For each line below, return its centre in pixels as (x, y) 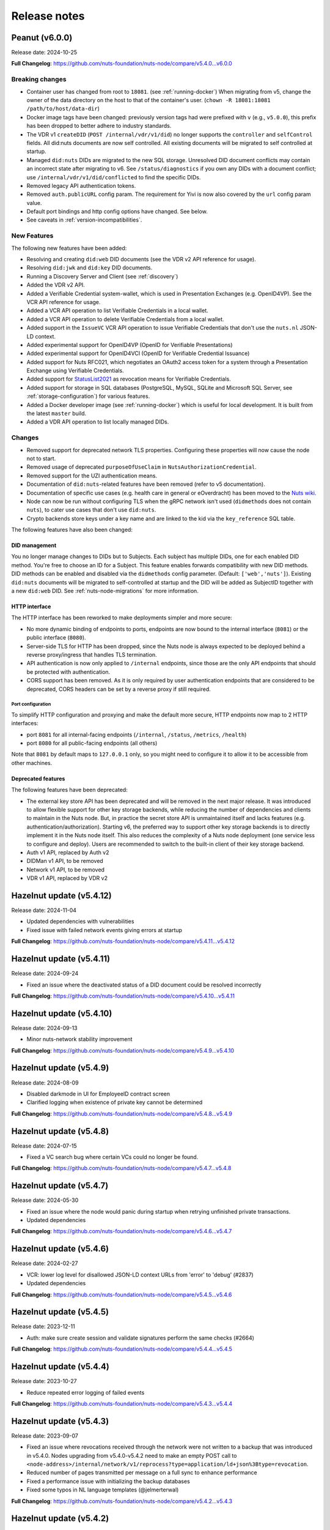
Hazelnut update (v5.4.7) (60, 1186)
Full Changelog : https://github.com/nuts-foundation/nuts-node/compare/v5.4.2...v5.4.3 (122, 1501)
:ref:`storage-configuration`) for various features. (88, 396)
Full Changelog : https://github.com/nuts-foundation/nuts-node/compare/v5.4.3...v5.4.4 (122, 1403)
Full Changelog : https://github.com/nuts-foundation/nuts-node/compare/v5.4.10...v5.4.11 (123, 996)
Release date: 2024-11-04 (44, 910)
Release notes (48, 16)
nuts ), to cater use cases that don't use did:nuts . (91, 510)
